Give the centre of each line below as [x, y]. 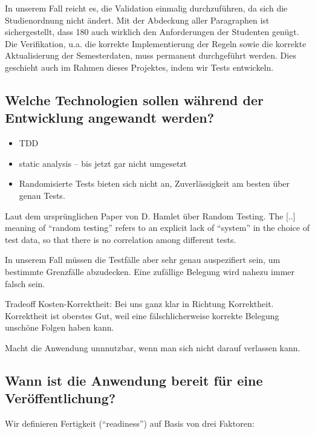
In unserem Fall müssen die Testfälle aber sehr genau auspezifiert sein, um [143, 260]
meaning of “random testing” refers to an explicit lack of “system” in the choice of [157, 228]
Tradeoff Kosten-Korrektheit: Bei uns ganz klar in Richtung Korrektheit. [139, 304]
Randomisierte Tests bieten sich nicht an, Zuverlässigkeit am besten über [154, 183]
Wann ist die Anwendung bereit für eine [134, 380]
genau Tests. [42, 195]
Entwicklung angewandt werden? [110, 118]
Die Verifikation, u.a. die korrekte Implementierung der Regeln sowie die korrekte [156, 43]
